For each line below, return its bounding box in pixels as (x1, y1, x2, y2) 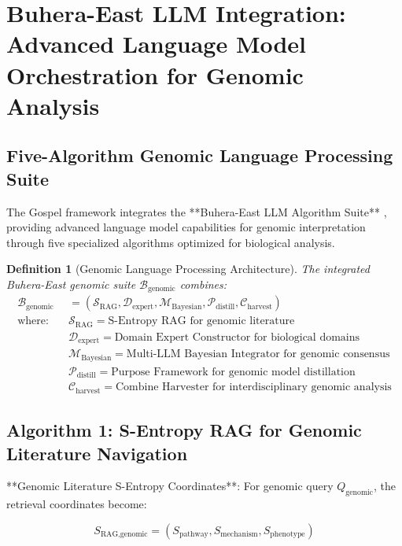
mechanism (220, 530, 258, 539)
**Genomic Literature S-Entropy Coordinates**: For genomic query (6, 478, 334, 494)
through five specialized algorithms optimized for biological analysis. (6, 234, 335, 250)
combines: (179, 275, 227, 292)
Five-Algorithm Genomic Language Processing (6, 143, 393, 168)
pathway (179, 530, 208, 539)
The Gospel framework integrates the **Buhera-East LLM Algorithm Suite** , (6, 203, 387, 220)
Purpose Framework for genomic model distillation (111, 366, 356, 378)
